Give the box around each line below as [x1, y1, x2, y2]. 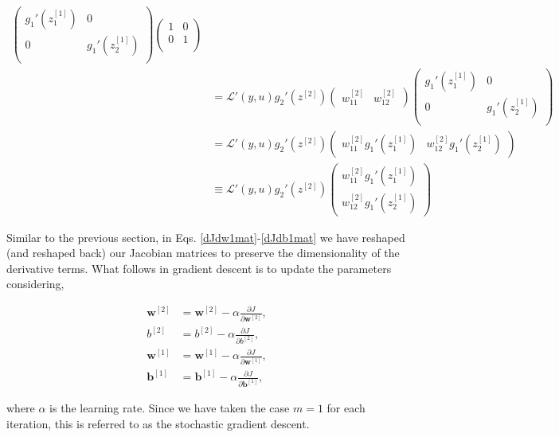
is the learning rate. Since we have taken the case [49, 399, 290, 416]
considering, [6, 275, 64, 292]
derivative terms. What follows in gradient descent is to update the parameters [6, 259, 392, 276]
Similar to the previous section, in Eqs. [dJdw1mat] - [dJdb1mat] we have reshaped [6, 228, 405, 245]
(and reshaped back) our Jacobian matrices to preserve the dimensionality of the [6, 244, 400, 261]
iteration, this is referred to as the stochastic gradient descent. [6, 415, 310, 431]
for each [326, 399, 365, 416]
